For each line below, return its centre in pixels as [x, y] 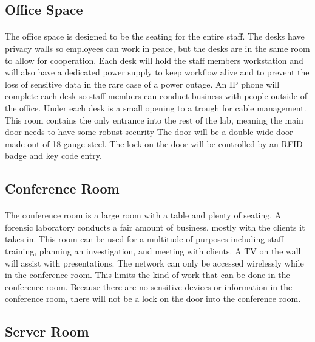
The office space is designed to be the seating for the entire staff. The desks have [155, 36]
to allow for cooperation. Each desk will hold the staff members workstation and [154, 60]
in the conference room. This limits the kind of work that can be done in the [147, 275]
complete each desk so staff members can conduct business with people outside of [156, 96]
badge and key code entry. [53, 155]
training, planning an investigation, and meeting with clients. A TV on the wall [153, 251]
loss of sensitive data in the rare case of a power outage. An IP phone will [142, 84]
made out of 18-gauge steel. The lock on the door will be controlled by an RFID [154, 143]
